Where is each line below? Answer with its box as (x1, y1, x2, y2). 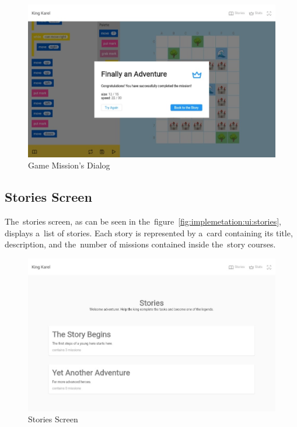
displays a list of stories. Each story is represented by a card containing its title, (5, 226, 293, 239)
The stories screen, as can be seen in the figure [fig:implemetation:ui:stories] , (5, 215, 281, 228)
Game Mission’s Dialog (28, 159, 110, 171)
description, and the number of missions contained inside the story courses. (5, 238, 276, 250)
